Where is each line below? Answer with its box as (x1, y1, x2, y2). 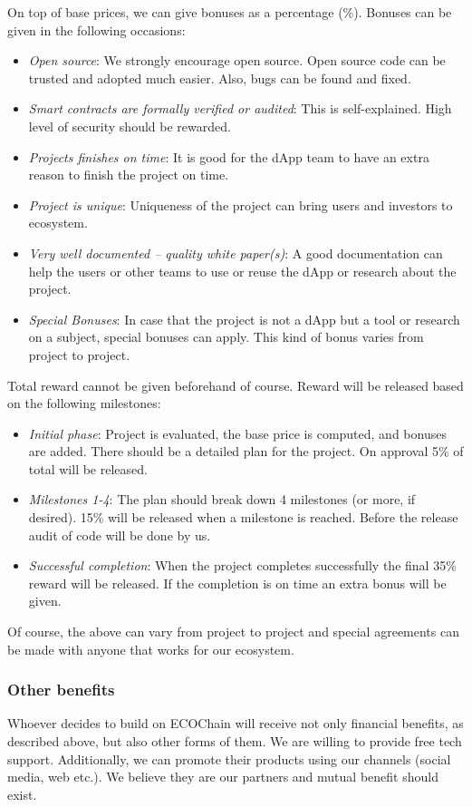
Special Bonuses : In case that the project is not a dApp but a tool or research (28, 309, 460, 328)
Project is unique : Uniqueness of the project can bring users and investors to (28, 195, 453, 214)
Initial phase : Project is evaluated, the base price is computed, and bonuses (28, 423, 447, 442)
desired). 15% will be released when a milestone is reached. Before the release (28, 508, 458, 527)
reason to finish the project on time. (28, 165, 229, 184)
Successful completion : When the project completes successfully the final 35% (28, 556, 457, 575)
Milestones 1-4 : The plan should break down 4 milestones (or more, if (28, 490, 416, 509)
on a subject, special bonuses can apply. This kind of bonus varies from (28, 327, 424, 346)
